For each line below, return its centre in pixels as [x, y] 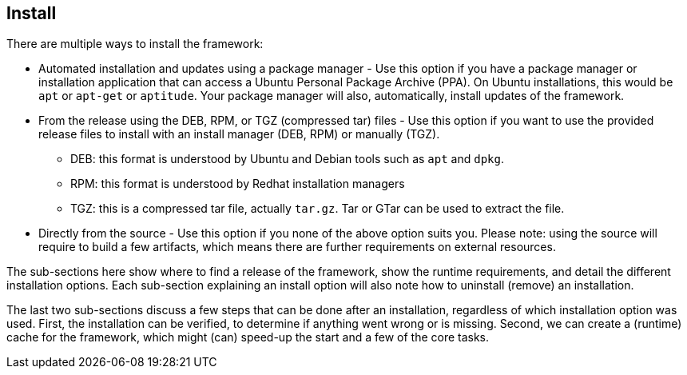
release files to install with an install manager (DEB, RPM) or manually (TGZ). [239, 134]
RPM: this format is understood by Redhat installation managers [238, 184]
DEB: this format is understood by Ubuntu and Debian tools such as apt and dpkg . [287, 159]
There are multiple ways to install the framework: [135, 44]
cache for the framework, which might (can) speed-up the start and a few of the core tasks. [248, 337]
